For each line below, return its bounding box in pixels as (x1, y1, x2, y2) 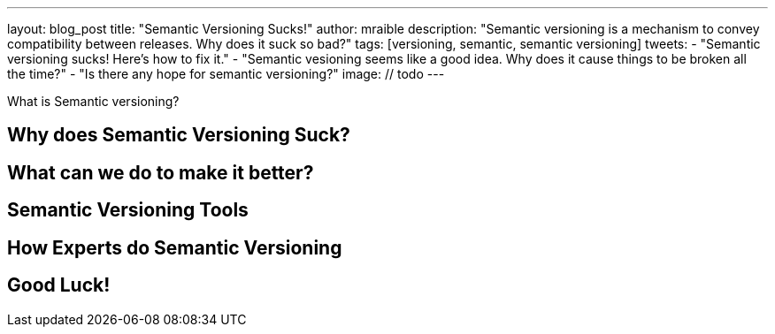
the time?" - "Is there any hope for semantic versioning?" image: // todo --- (7, 66, 445, 81)
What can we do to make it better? (7, 161, 314, 184)
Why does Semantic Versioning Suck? (7, 124, 350, 147)
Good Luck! (7, 274, 111, 297)
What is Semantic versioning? (7, 94, 180, 109)
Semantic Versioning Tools (7, 199, 249, 222)
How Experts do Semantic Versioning (7, 236, 342, 259)
